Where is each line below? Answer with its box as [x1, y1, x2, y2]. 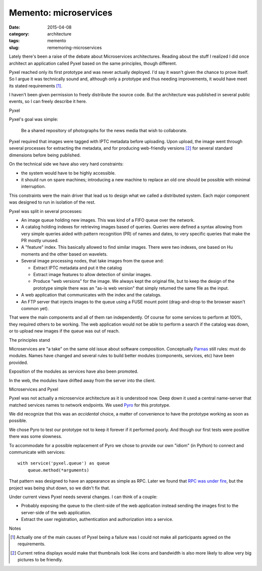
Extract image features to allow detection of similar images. [33, 272, 152, 277]
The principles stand [9, 337, 50, 343]
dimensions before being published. [9, 152, 81, 158]
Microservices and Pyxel [9, 386, 58, 392]
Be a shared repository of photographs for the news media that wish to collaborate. [21, 127, 188, 133]
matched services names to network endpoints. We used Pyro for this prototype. [9, 402, 171, 408]
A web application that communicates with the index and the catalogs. [21, 292, 162, 298]
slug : [9, 44, 19, 51]
